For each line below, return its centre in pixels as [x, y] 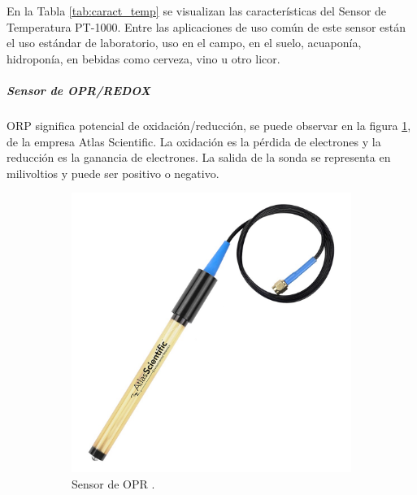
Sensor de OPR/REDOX [78, 90]
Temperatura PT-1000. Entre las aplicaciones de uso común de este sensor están [206, 26]
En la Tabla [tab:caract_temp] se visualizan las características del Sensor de [197, 11]
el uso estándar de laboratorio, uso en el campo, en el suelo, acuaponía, [184, 43]
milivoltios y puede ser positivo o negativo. [113, 173]
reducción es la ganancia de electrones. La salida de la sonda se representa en [199, 157]
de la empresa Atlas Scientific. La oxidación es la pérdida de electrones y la [194, 141]
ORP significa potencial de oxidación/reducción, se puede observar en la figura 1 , [209, 125]
